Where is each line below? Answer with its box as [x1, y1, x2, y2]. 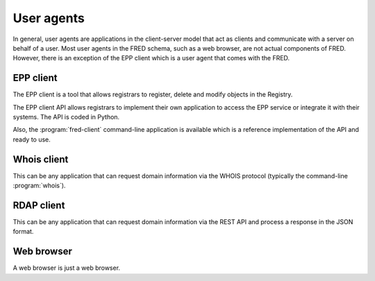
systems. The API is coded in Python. [12, 113, 120, 121]
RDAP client [12, 199, 65, 211]
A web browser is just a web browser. [12, 264, 121, 272]
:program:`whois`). [12, 181, 66, 190]
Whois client [12, 153, 69, 165]
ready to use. [12, 135, 51, 144]
